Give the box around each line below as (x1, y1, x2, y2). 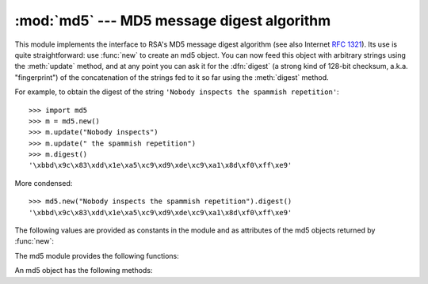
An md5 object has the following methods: (14, 266, 153, 275)
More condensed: (14, 178, 73, 187)
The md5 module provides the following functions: (14, 251, 180, 260)
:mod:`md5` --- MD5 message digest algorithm (14, 12, 331, 29)
